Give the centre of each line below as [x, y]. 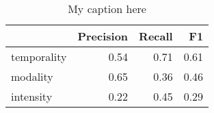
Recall [156, 36]
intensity [32, 96]
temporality [39, 56]
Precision [103, 36]
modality [32, 76]
